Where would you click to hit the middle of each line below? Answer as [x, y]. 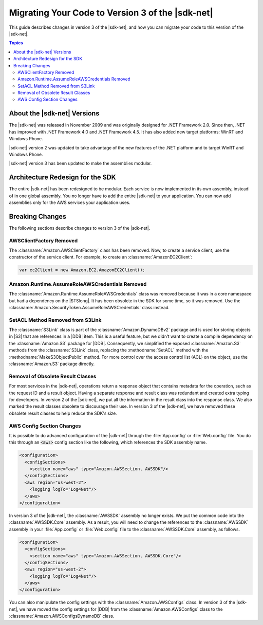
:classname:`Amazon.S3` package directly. [52, 364]
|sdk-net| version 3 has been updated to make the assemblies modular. [80, 164]
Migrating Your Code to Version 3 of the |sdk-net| [111, 13]
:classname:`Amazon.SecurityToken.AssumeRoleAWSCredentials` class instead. [89, 307]
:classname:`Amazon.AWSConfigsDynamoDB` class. [62, 616]
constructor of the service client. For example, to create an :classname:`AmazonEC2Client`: [101, 257]
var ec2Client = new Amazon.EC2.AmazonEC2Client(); [82, 270]
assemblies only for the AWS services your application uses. [70, 202]
